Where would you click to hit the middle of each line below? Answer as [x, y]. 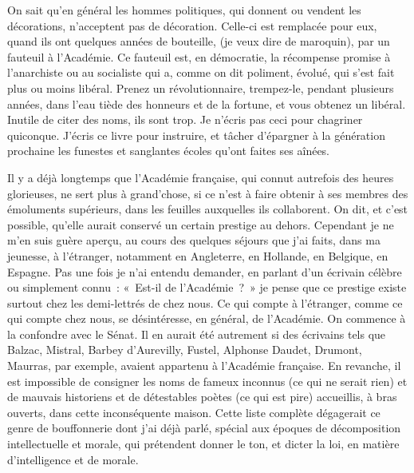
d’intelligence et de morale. [73, 459]
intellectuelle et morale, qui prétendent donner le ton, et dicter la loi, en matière [203, 444]
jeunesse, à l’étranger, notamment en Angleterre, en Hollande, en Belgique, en [198, 255]
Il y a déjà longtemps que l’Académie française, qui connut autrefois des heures [201, 177]
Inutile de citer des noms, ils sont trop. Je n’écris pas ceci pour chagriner [185, 119]
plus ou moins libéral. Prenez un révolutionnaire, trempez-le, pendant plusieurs [201, 87]
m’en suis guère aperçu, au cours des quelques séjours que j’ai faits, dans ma [194, 240]
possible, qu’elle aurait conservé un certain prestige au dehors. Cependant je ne [201, 224]
